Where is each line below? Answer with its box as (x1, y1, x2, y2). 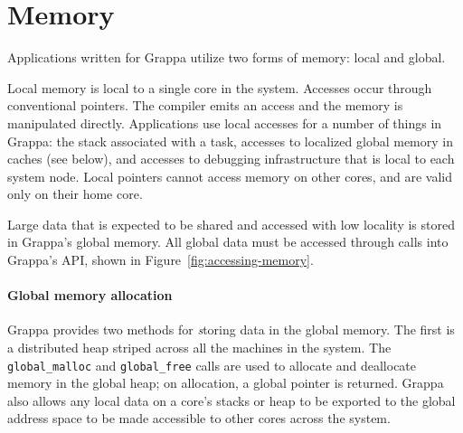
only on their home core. (7, 184, 143, 203)
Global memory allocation (7, 286, 173, 305)
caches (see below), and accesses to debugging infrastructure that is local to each (7, 149, 455, 168)
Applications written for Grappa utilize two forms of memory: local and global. (7, 48, 446, 67)
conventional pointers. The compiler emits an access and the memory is (7, 96, 403, 115)
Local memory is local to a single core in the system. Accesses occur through (7, 78, 432, 97)
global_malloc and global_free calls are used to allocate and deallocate (7, 355, 417, 374)
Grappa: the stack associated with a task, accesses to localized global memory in (7, 131, 453, 150)
